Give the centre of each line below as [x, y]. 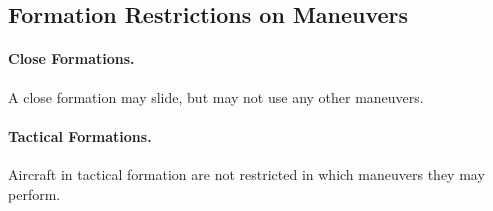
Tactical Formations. [80, 135]
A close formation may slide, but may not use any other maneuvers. [216, 96]
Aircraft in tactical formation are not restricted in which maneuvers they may [246, 173]
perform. [34, 193]
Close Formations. [71, 58]
